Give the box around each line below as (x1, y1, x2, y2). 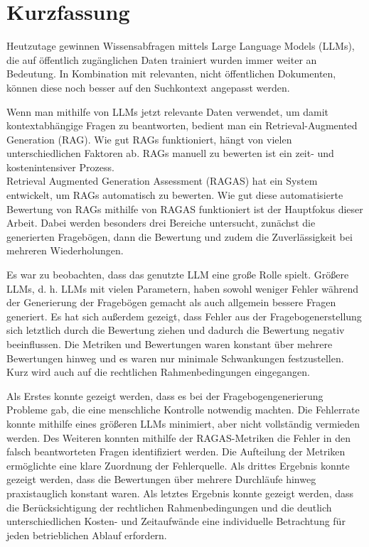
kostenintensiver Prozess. (6, 159, 114, 174)
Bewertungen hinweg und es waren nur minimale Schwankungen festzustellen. (6, 350, 344, 365)
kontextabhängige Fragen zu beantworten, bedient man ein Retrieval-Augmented (6, 118, 358, 133)
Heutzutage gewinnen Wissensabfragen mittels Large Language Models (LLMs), (6, 38, 355, 53)
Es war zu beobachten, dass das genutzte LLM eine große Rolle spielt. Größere (6, 267, 349, 282)
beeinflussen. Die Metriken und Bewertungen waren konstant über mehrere (6, 337, 333, 351)
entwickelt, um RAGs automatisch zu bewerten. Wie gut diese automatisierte (6, 188, 343, 202)
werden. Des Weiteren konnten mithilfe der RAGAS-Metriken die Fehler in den (6, 430, 351, 445)
